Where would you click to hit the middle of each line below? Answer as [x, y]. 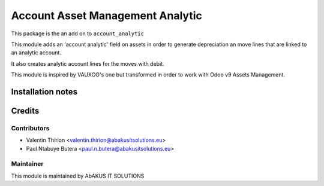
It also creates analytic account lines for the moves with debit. [88, 63]
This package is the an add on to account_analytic [77, 33]
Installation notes [44, 92]
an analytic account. [36, 53]
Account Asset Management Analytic [106, 16]
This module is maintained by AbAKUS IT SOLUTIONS [78, 176]
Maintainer [27, 164]
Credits [25, 111]
